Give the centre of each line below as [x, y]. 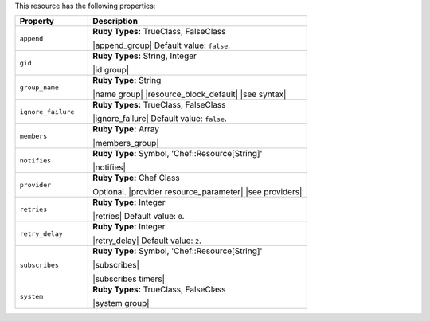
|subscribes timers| [129, 279]
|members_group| [126, 143]
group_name [39, 87]
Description [115, 22]
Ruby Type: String [127, 80]
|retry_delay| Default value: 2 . [147, 241]
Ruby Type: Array [126, 129]
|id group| [111, 70]
